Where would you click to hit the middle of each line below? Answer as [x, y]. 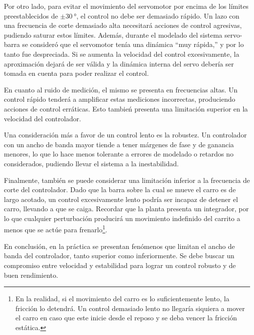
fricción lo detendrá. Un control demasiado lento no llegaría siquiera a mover [130, 308]
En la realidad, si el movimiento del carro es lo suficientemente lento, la [122, 299]
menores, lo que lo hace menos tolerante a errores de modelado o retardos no [119, 154]
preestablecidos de [31, 15]
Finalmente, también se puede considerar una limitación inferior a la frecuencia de [127, 180]
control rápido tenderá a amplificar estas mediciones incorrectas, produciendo [120, 99]
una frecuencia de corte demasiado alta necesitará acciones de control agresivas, [123, 25]
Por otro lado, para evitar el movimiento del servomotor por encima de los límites [126, 6]
